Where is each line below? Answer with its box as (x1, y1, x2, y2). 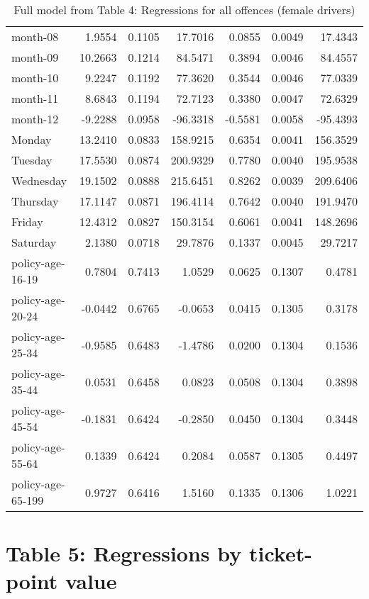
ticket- (248, 539, 312, 568)
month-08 (11, 28, 59, 45)
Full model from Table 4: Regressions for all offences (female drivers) (13, 1, 356, 18)
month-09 (11, 49, 59, 65)
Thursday (11, 193, 59, 209)
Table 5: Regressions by (6, 539, 242, 568)
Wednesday (11, 172, 67, 189)
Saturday (11, 234, 57, 250)
